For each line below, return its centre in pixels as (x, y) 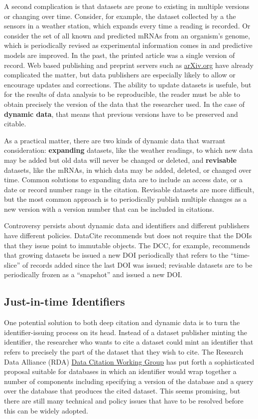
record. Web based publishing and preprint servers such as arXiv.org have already (129, 65)
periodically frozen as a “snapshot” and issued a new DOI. (93, 274)
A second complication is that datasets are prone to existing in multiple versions (127, 6)
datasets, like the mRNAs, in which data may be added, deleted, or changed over (128, 170)
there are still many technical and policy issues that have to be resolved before (124, 400)
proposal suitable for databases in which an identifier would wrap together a (120, 371)
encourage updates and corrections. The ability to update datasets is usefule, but (128, 84)
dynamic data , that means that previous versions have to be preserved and (121, 114)
